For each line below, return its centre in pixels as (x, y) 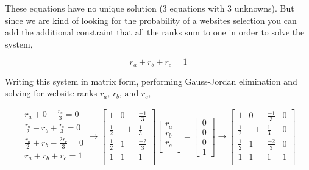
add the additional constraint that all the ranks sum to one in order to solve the (155, 32)
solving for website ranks (51, 93)
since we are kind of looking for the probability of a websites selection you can (151, 20)
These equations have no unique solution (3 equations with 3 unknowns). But (150, 8)
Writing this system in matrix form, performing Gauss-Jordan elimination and (151, 81)
